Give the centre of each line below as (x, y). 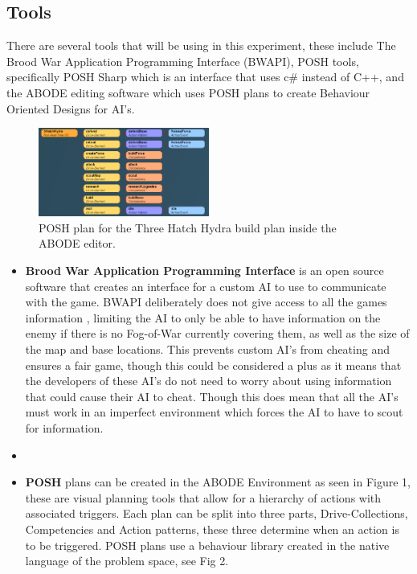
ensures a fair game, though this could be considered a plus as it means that (213, 365)
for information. (64, 427)
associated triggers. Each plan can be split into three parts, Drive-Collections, (217, 513)
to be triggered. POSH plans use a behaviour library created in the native (207, 545)
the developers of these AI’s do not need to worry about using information (208, 381)
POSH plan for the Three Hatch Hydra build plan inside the (188, 227)
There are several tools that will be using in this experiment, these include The (201, 45)
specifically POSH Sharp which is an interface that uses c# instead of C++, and (205, 77)
